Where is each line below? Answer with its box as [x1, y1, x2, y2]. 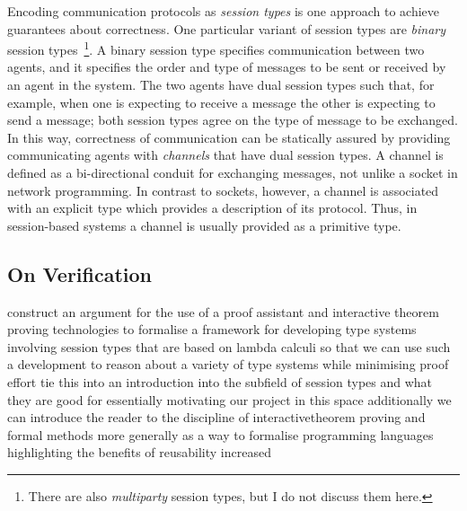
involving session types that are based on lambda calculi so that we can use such [7, 337, 451, 356]
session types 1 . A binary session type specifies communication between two [7, 38, 425, 58]
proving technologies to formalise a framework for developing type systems [7, 320, 417, 339]
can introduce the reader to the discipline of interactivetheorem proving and [7, 408, 426, 427]
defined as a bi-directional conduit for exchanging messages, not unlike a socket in [7, 163, 458, 181]
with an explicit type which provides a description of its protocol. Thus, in [7, 198, 418, 217]
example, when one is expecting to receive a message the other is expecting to [7, 93, 436, 111]
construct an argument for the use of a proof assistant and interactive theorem [7, 302, 439, 321]
